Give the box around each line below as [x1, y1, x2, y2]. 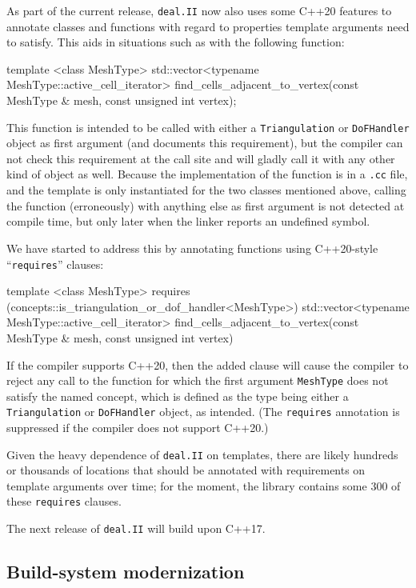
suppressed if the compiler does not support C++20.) [6, 419, 269, 436]
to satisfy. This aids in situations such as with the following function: [6, 34, 345, 50]
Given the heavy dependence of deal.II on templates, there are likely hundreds [6, 446, 398, 462]
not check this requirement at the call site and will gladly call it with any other [6, 150, 395, 166]
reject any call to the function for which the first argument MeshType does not [6, 372, 389, 389]
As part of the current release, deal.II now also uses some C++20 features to [6, 2, 392, 18]
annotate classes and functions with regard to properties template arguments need [6, 18, 410, 34]
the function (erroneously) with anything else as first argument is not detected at [6, 197, 405, 214]
